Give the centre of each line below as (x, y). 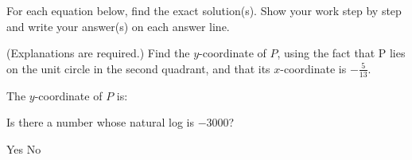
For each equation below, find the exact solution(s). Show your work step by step (204, 10)
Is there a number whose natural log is (100, 122)
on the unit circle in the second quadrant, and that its (138, 68)
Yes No (24, 148)
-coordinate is (313, 68)
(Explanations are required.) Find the (98, 53)
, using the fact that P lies (341, 53)
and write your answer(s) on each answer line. (118, 26)
